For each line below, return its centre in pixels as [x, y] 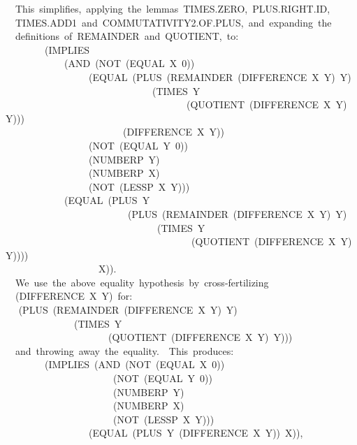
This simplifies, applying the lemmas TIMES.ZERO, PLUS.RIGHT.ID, [173, 8]
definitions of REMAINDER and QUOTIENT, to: [127, 36]
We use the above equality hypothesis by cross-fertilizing [142, 282]
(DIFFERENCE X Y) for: [74, 296]
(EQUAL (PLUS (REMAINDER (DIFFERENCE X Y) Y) [220, 76]
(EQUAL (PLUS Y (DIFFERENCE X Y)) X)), [196, 433]
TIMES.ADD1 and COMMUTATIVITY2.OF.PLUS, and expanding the [173, 22]
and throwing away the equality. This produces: [124, 350]
